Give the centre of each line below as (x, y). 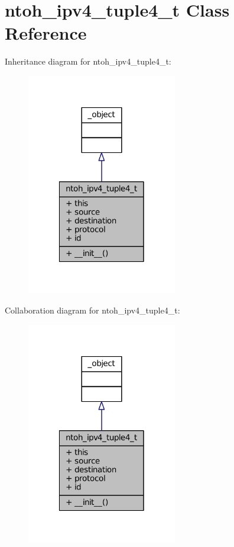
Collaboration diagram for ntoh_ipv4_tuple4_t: (92, 310)
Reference (46, 33)
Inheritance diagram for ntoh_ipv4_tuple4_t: (88, 61)
